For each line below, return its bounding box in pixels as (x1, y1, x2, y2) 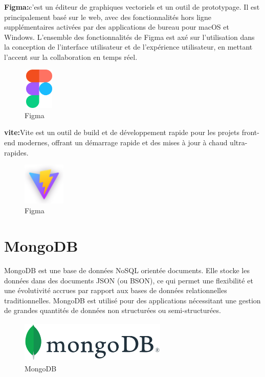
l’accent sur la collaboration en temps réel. (4, 51, 138, 62)
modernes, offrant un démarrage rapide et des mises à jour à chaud (17, 137, 228, 147)
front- (241, 127, 259, 138)
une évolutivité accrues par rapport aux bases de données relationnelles (4, 285, 227, 296)
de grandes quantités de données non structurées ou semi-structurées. (4, 305, 221, 316)
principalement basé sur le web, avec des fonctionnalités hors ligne (4, 11, 211, 22)
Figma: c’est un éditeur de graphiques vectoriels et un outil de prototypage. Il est (4, 2, 260, 12)
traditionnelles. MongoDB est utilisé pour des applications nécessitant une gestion (4, 295, 261, 305)
